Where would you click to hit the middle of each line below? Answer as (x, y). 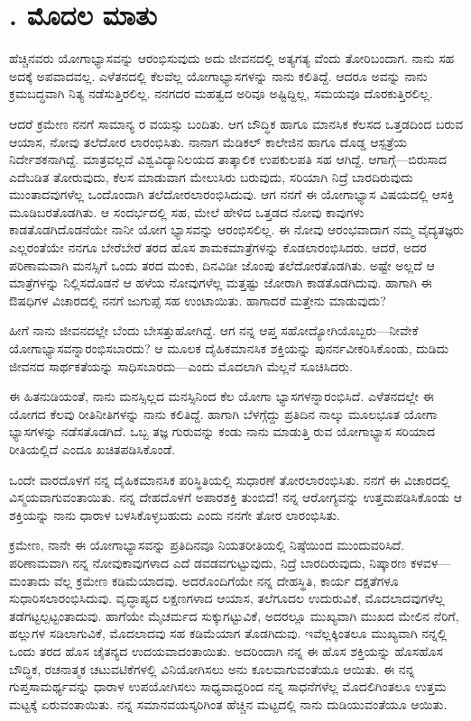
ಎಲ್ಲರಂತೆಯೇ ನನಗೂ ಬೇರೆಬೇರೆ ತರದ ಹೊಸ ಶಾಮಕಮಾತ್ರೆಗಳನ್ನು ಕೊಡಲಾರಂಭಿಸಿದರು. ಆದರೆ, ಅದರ (218, 247)
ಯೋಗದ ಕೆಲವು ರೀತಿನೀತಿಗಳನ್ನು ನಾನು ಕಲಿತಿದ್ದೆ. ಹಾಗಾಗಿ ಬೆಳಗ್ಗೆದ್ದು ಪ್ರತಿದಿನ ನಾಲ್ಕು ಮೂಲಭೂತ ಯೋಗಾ (223, 413)
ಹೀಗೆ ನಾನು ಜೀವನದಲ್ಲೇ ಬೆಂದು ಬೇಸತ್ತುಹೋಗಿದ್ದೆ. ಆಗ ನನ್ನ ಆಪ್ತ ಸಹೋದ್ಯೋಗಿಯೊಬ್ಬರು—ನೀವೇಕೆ (214, 330)
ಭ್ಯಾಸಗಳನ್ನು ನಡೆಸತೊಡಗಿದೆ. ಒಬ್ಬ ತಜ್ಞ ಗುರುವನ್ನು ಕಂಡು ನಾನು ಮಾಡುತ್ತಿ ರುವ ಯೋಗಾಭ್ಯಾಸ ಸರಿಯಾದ (222, 431)
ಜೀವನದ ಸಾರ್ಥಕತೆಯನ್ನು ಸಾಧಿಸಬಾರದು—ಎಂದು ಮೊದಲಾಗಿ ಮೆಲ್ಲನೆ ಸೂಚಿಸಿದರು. (181, 365)
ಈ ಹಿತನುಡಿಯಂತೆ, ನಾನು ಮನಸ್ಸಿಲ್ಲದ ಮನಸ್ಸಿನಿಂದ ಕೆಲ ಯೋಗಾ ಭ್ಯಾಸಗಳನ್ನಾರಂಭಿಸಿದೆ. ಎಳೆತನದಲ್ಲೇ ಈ (222, 396)
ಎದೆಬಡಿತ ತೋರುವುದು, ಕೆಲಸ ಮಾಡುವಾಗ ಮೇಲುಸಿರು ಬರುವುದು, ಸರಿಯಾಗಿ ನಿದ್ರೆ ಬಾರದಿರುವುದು (211, 176)
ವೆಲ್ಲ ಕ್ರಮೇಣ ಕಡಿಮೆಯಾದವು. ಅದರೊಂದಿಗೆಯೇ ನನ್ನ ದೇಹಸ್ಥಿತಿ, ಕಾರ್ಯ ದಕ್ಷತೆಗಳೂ (226, 580)
